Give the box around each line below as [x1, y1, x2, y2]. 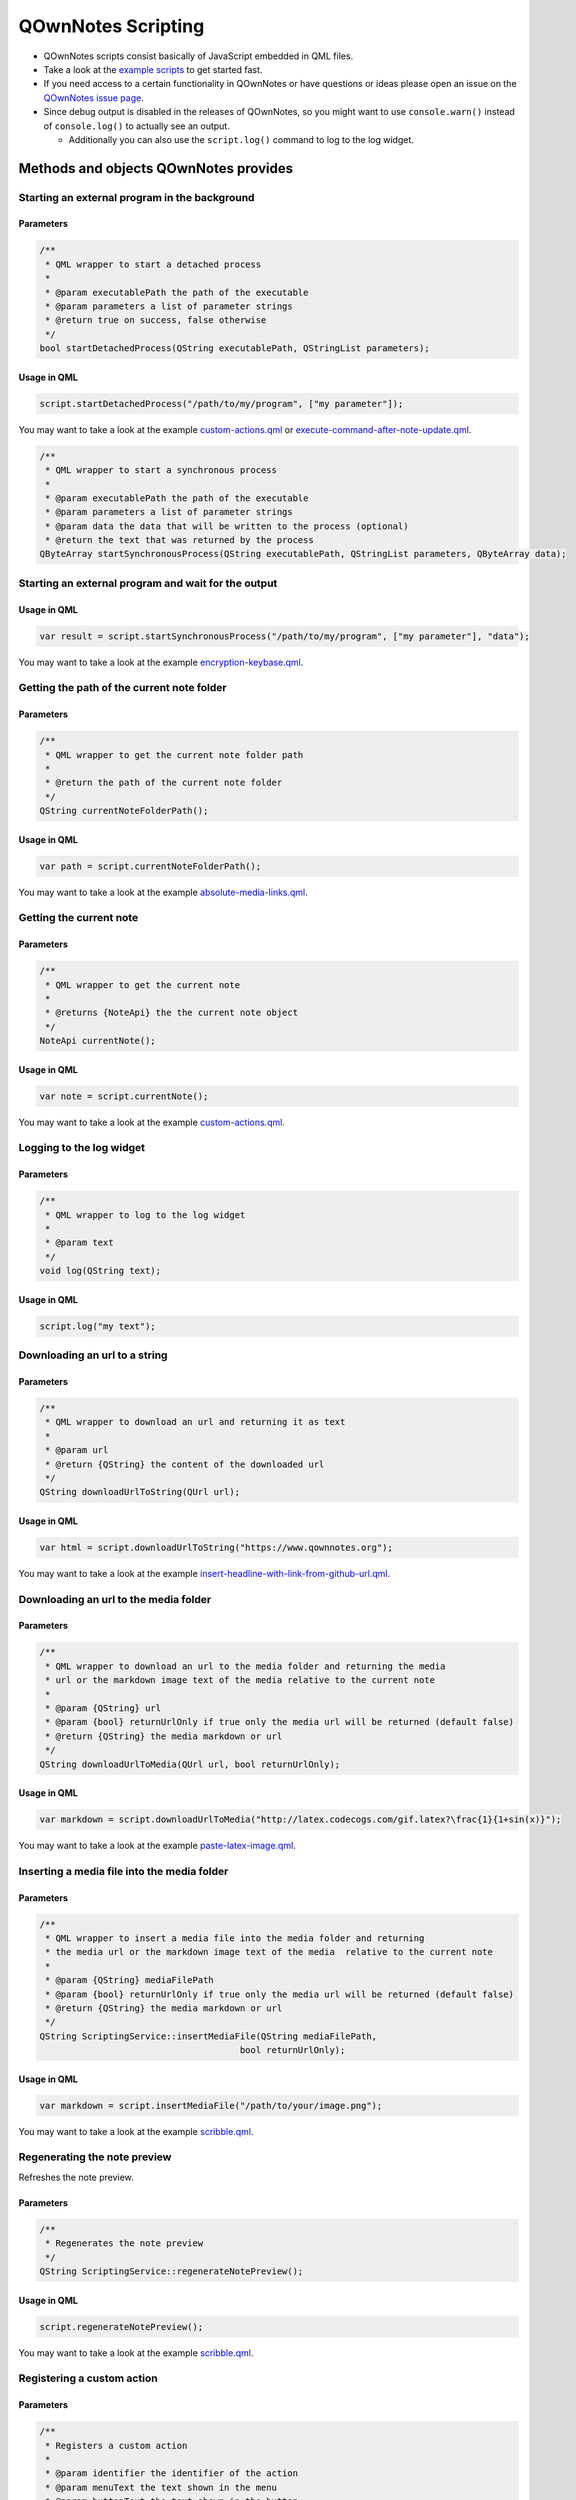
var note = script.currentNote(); [39, 1090, 209, 1102]
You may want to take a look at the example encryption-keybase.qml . [18, 656, 304, 668]
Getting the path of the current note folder [18, 681, 227, 695]
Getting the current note [18, 911, 139, 925]
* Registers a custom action [45, 2440, 188, 2451]
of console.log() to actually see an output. [43, 120, 230, 132]
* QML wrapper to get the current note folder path [45, 749, 304, 760]
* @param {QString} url [45, 1702, 162, 1714]
